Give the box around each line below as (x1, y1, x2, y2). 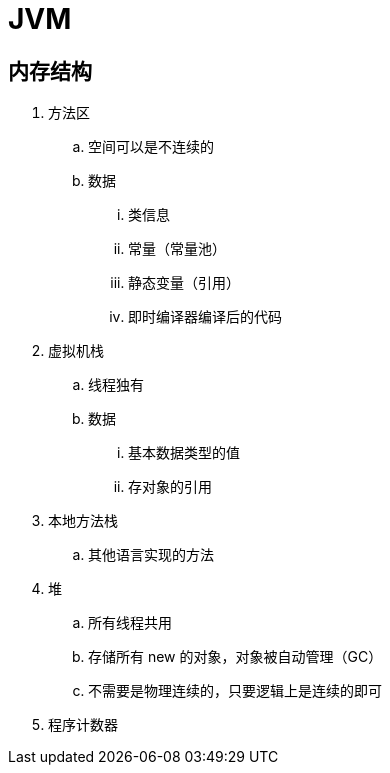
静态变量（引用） (128, 274, 240, 292)
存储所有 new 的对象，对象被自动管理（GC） (88, 648, 383, 666)
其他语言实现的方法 (88, 546, 214, 564)
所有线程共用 (88, 614, 172, 632)
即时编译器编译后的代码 (128, 308, 282, 326)
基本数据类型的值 (128, 444, 240, 462)
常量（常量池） (128, 240, 226, 258)
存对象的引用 (128, 478, 212, 496)
